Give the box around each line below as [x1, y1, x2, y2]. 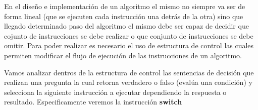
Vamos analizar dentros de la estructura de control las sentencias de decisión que [4, 67, 254, 77]
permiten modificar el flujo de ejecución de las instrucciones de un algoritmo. [4, 50, 242, 60]
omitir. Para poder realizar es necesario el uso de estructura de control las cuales [4, 40, 254, 51]
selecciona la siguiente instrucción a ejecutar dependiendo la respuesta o [4, 86, 227, 97]
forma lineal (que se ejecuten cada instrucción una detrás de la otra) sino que [4, 11, 243, 21]
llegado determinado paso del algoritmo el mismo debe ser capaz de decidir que [4, 21, 249, 31]
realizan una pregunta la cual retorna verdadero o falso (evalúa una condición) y [4, 77, 252, 87]
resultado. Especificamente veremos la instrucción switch [4, 96, 182, 107]
